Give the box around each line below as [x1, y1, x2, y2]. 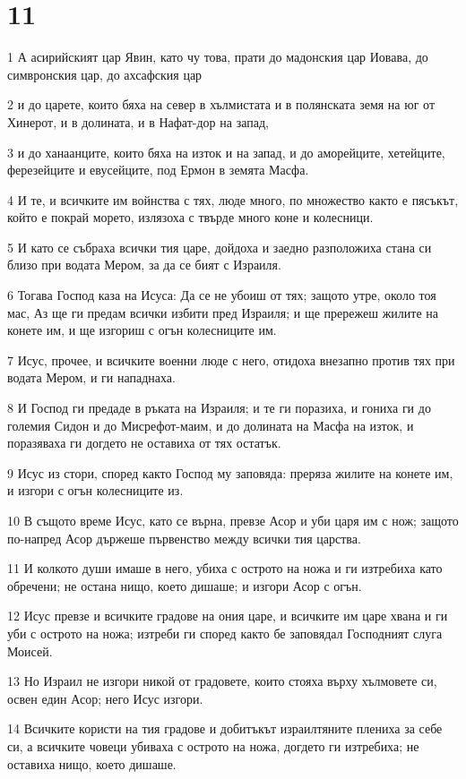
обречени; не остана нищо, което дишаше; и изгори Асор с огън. [7, 576, 362, 595]
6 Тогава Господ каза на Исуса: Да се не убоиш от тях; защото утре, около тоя [7, 286, 436, 304]
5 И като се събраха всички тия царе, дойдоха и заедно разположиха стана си [7, 237, 432, 256]
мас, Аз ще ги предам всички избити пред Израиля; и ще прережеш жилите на [7, 303, 438, 321]
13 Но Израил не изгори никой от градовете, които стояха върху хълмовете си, [7, 672, 437, 690]
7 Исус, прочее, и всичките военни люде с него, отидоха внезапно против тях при [7, 350, 455, 369]
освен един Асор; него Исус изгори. [7, 689, 203, 707]
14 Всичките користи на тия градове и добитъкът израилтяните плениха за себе [7, 719, 443, 738]
